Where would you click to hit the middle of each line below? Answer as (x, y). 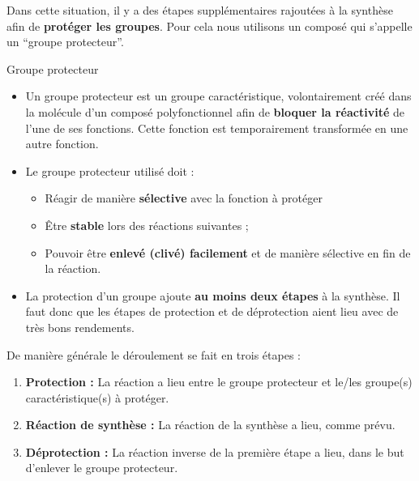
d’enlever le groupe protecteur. (102, 468)
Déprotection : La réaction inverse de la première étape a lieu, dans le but (215, 451)
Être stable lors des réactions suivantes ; (147, 225)
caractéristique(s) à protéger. (97, 397)
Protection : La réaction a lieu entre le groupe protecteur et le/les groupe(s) (219, 382)
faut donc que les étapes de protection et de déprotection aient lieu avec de (212, 311)
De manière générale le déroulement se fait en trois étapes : (154, 354)
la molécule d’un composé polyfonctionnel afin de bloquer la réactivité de (215, 111)
